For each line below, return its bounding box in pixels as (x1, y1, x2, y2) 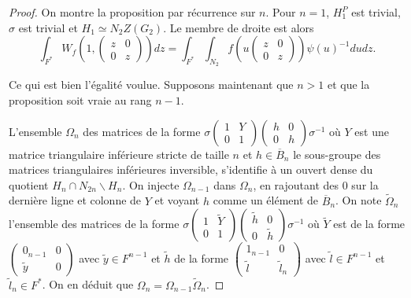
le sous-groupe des (293, 145, 381, 162)
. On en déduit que (42, 276, 134, 292)
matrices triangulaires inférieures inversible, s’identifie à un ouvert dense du (9, 161, 373, 178)
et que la (327, 76, 370, 93)
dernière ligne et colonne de (9, 192, 142, 208)
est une (354, 123, 389, 139)
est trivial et (18, 19, 78, 35)
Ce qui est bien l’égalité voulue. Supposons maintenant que (9, 76, 294, 93)
